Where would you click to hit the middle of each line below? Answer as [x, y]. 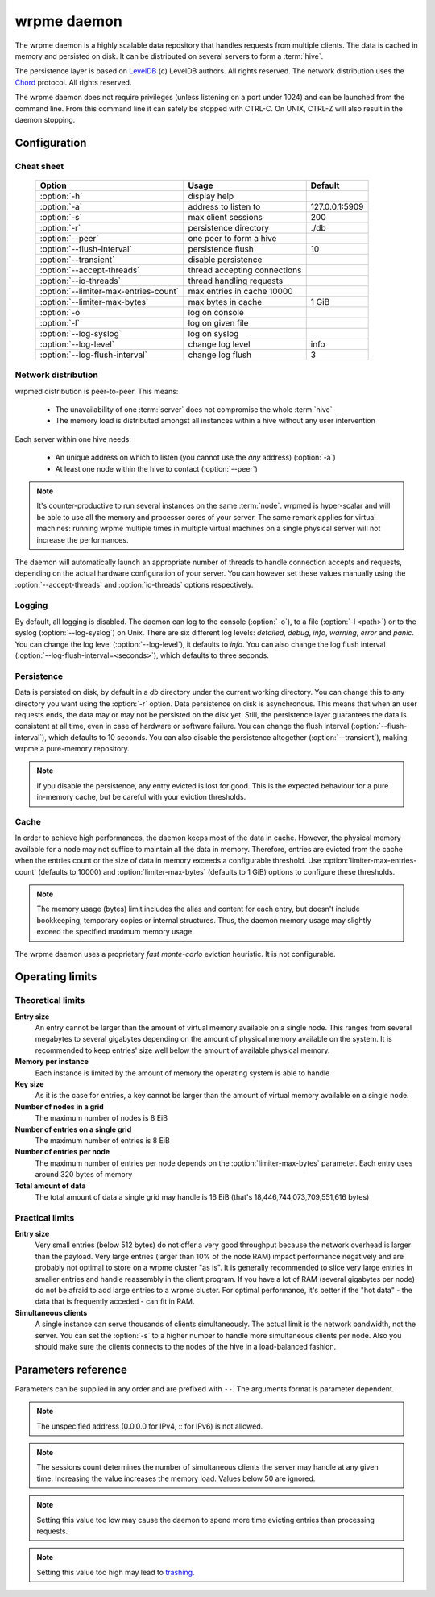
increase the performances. [83, 539]
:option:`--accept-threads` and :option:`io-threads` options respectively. [134, 584]
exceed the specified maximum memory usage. [116, 932]
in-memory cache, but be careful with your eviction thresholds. [141, 797]
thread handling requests [236, 281]
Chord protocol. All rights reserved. [73, 82]
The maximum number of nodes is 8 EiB [101, 1118]
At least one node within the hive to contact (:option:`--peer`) [156, 468]
